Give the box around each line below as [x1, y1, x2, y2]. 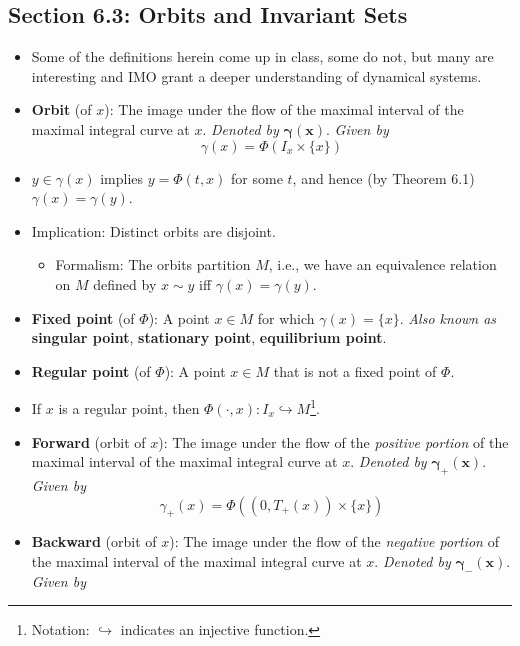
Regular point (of [31, 360, 151, 381]
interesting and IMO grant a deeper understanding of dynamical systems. [31, 65, 482, 86]
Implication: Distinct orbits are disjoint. [31, 220, 276, 241]
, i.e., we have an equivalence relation [268, 254, 497, 275]
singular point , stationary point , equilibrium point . [31, 327, 387, 348]
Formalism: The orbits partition [55, 254, 251, 275]
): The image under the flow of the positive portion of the [158, 431, 509, 452]
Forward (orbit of [31, 431, 146, 452]
